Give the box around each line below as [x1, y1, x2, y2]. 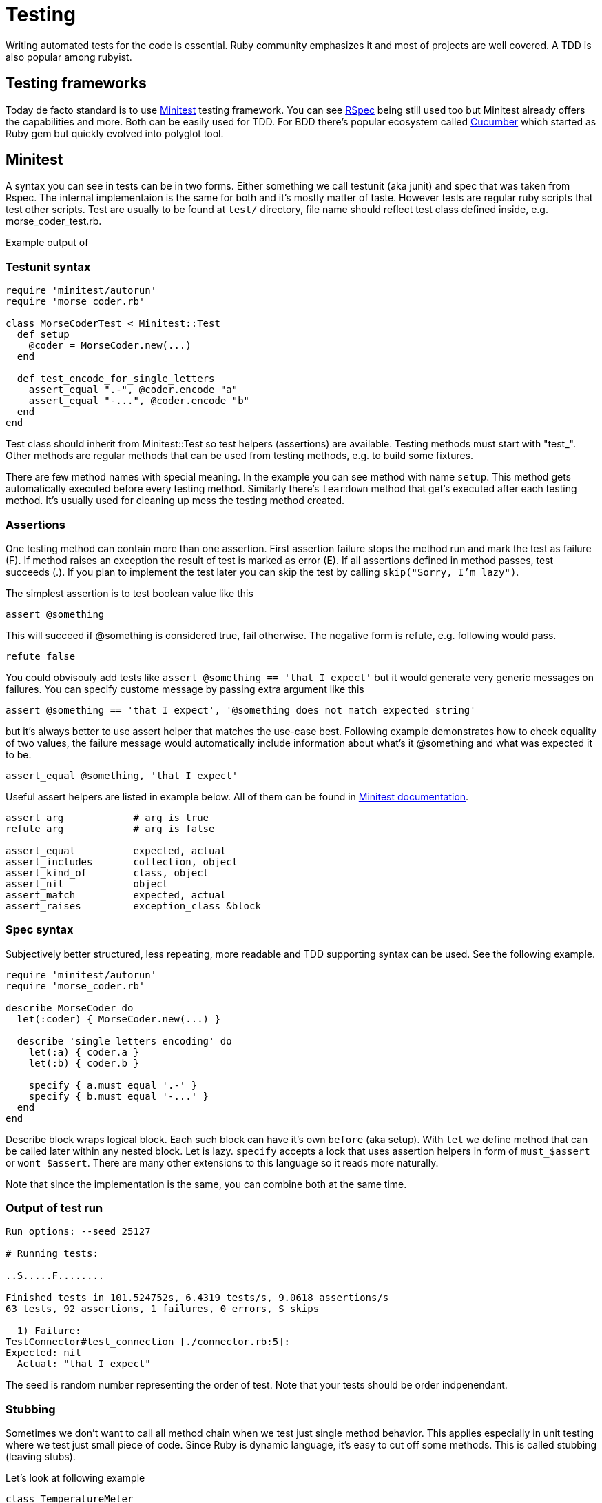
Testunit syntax [6, 259, 91, 274]
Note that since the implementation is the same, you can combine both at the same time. [6, 1178, 407, 1190]
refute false [6, 650, 76, 662]
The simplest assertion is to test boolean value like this [6, 587, 253, 599]
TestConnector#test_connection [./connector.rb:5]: [6, 1336, 291, 1348]
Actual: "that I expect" [17, 1358, 151, 1370]
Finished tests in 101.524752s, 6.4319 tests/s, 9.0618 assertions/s [6, 1292, 389, 1304]
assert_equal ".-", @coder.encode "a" [28, 384, 238, 396]
